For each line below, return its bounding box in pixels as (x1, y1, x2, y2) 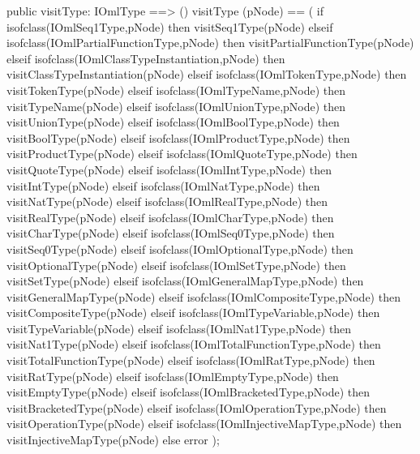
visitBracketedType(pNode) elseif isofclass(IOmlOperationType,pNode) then (6, 399, 387, 416)
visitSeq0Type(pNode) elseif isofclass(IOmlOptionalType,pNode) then (6, 240, 354, 257)
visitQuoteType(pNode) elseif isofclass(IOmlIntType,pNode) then (6, 161, 332, 178)
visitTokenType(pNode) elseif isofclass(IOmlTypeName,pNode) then (6, 81, 346, 98)
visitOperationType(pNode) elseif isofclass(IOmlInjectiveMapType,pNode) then (6, 415, 402, 432)
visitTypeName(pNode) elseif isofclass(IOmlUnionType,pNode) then (6, 97, 346, 114)
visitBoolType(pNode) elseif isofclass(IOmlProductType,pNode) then (6, 129, 350, 146)
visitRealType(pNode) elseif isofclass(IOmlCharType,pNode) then (6, 208, 334, 225)
